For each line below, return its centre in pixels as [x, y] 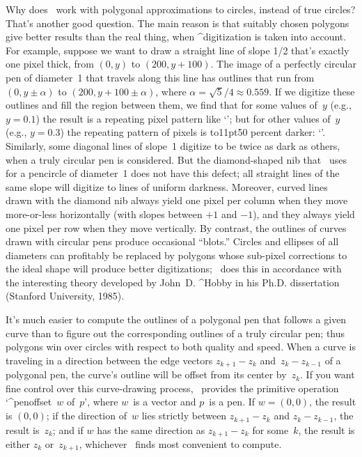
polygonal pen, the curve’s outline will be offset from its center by [146, 374]
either [18, 443]
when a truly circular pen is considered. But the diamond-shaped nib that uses [176, 159]
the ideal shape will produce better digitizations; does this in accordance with [174, 269]
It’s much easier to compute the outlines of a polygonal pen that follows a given [176, 319]
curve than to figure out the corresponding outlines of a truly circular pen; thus [175, 333]
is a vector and [165, 402]
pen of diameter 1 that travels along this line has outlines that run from [160, 77]
